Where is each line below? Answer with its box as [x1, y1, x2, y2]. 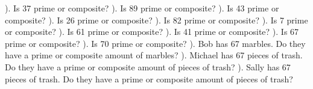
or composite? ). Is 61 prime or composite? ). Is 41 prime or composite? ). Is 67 [5, 25, 299, 38]
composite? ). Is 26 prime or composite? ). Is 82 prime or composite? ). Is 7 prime [5, 13, 308, 26]
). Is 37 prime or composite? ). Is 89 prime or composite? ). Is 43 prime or [5, 2, 279, 14]
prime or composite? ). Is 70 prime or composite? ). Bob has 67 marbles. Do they [5, 37, 306, 49]
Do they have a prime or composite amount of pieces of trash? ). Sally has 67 [5, 60, 291, 73]
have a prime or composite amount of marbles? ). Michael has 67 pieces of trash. [5, 49, 303, 61]
